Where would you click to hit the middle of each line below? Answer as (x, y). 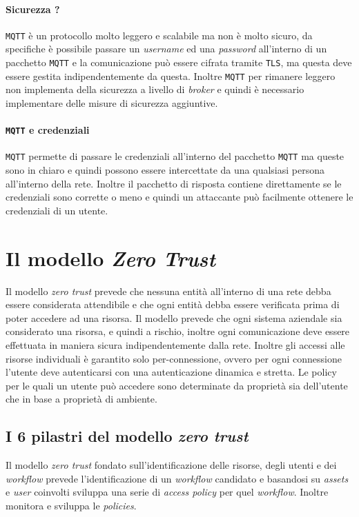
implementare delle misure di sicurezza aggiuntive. (112, 102)
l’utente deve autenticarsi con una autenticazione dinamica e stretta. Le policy (171, 372)
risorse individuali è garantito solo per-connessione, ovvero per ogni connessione (174, 358)
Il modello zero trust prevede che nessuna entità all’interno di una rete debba (168, 291)
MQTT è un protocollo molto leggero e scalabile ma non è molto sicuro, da (159, 35)
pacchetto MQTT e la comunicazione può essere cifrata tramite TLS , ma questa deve (179, 62)
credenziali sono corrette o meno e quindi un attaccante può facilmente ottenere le (179, 197)
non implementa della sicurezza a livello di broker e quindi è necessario (155, 89)
